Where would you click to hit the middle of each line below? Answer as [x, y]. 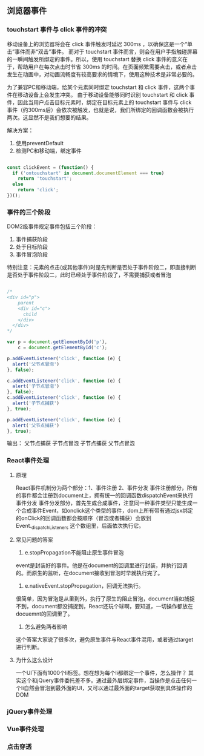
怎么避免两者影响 [46, 626]
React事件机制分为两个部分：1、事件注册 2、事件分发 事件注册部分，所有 [107, 488]
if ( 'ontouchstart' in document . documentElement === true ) [88, 173]
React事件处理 [28, 461]
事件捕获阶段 [31, 239]
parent [26, 303]
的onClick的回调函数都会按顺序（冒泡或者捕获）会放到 [84, 518]
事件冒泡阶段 [31, 255]
